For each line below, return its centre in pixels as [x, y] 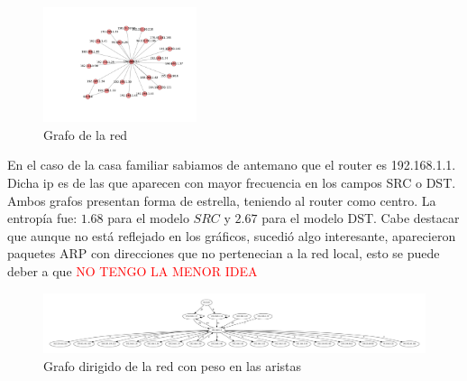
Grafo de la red [86, 134]
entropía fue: [42, 218]
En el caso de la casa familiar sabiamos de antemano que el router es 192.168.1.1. [232, 165]
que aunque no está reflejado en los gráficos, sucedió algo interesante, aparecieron [232, 235]
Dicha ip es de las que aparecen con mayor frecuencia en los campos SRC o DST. [232, 182]
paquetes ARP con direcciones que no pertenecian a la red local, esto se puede [224, 253]
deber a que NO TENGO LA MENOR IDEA [133, 270]
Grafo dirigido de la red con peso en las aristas [173, 365]
